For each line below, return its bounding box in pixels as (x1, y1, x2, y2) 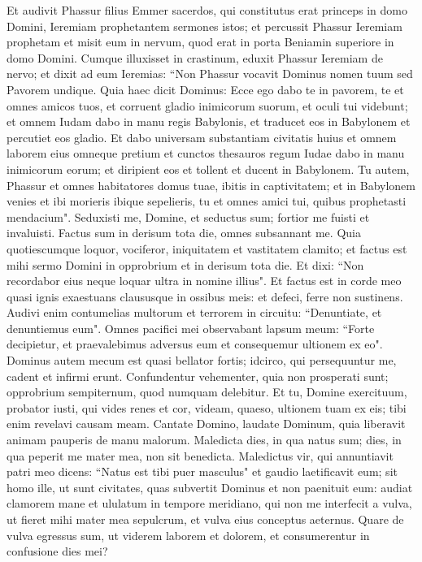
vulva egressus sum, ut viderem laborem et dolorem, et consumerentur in (7, 526, 370, 543)
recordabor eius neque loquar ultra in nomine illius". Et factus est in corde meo (7, 272, 402, 289)
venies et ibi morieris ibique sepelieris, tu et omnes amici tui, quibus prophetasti (7, 192, 407, 210)
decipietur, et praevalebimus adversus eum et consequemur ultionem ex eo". (7, 335, 383, 352)
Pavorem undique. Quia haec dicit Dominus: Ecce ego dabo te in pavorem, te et (7, 80, 404, 97)
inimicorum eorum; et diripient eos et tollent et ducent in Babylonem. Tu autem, (7, 160, 410, 177)
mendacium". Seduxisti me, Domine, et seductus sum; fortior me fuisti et (7, 208, 370, 225)
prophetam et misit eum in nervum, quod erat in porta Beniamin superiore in (7, 33, 394, 50)
